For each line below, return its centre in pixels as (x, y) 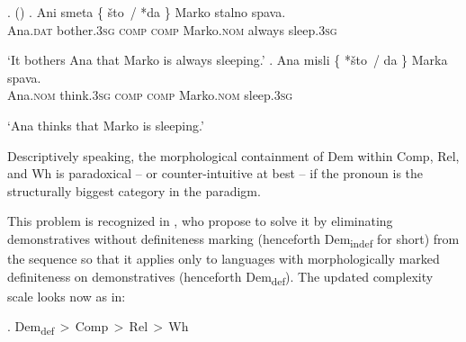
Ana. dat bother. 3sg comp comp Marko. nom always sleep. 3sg (172, 29)
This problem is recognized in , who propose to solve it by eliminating (200, 221)
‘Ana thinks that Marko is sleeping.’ (106, 125)
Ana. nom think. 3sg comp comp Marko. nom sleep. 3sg (150, 95)
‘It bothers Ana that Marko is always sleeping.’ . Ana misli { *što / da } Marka (228, 60)
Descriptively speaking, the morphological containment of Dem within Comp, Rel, (233, 155)
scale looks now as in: (67, 296)
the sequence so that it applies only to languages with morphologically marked (224, 259)
